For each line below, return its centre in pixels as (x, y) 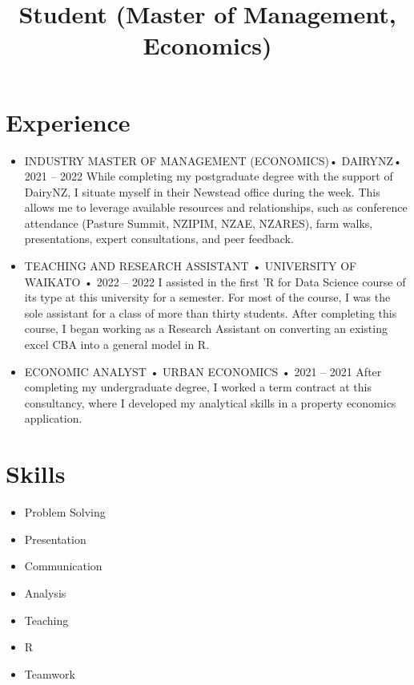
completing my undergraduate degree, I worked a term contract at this (198, 387)
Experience (68, 122)
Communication (63, 566)
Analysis (45, 592)
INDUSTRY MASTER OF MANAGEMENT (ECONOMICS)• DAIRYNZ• (213, 160)
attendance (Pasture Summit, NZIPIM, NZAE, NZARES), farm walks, (199, 223)
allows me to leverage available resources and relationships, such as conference (216, 207)
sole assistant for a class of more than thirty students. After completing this (211, 312)
